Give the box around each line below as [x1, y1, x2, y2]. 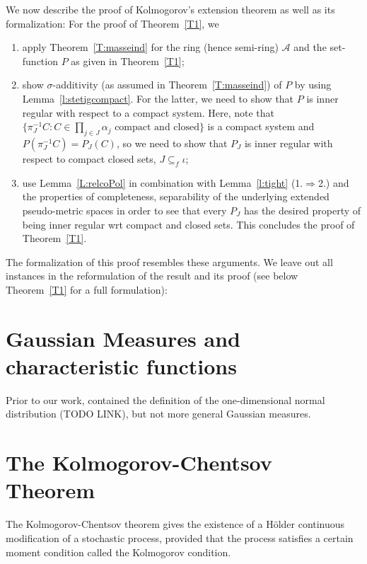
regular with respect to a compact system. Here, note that [22, 105, 274, 120]
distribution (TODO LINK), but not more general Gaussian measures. [6, 406, 311, 421]
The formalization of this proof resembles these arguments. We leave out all [6, 254, 333, 269]
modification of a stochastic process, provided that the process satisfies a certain [6, 530, 354, 545]
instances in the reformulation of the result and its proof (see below [6, 268, 298, 283]
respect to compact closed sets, [22, 151, 156, 166]
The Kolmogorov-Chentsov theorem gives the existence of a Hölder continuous [6, 517, 345, 531]
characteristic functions [6, 351, 237, 380]
